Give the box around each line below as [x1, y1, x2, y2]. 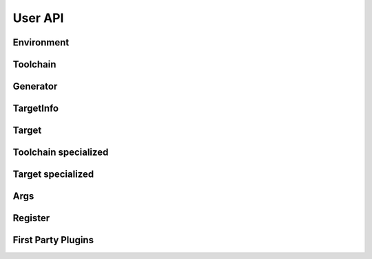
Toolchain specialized [12, 147, 109, 158]
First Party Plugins [12, 234, 94, 246]
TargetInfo [12, 103, 59, 114]
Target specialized [12, 169, 94, 180]
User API [12, 10, 64, 25]
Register [12, 212, 50, 224]
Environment [12, 37, 70, 48]
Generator [12, 81, 58, 92]
